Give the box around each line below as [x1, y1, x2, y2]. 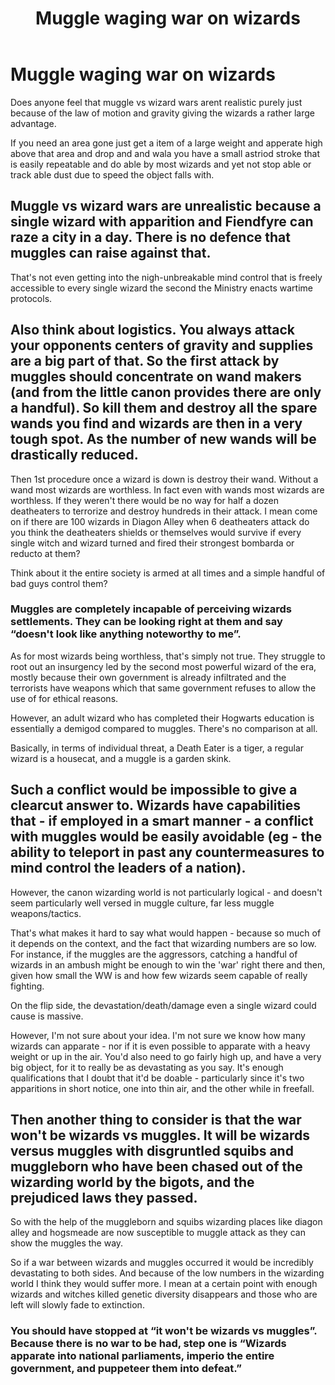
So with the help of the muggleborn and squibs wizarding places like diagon [10, 1216, 323, 1228]
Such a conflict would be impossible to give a [10, 782, 298, 799]
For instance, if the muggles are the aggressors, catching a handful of [10, 948, 298, 960]
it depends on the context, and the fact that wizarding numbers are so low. [10, 937, 317, 949]
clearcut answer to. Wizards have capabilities [10, 797, 302, 814]
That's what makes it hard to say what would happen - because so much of [10, 927, 322, 939]
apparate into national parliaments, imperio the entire [10, 1349, 275, 1363]
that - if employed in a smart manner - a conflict [10, 813, 314, 830]
